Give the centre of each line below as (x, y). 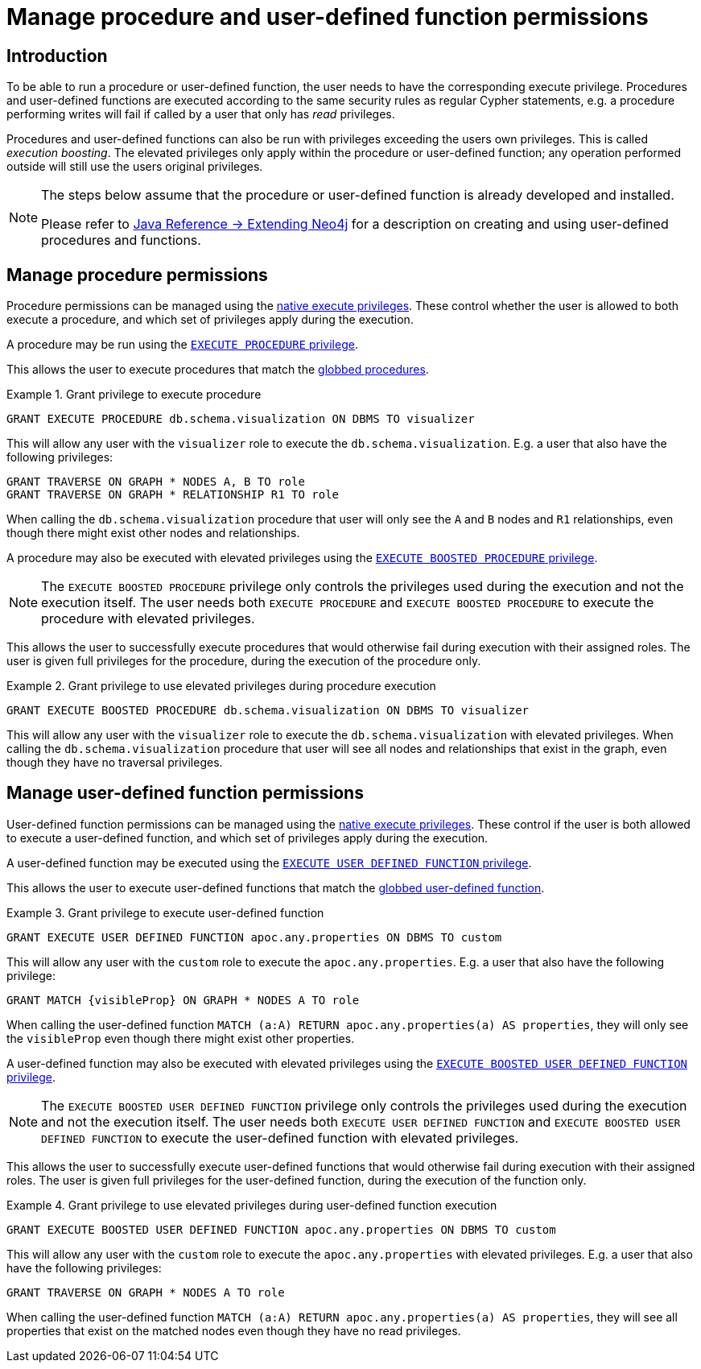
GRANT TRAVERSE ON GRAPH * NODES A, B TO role (156, 482)
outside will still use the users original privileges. (135, 167)
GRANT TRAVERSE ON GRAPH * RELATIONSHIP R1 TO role (173, 495)
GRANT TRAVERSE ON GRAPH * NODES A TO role (146, 1292)
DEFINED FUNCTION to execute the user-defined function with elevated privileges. (280, 1137)
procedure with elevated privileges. (148, 619)
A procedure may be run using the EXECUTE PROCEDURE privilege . (182, 345)
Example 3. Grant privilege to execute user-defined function (165, 912)
